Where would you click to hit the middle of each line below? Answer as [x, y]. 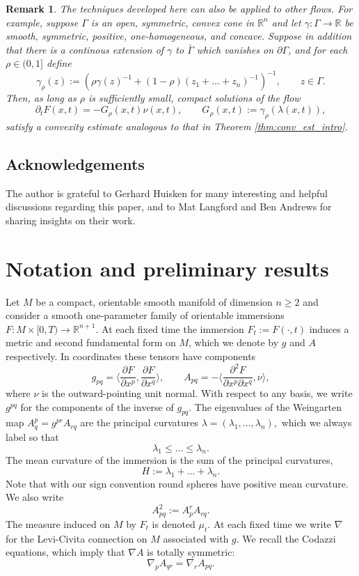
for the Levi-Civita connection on [77, 538]
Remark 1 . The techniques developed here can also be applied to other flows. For [179, 8]
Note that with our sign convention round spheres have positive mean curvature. [177, 483]
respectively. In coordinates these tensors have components [131, 356]
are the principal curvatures [139, 422]
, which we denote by [234, 342]
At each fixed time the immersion [173, 328]
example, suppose [42, 22]
